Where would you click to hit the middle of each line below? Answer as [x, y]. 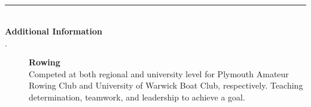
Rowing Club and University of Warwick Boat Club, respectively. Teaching [166, 85]
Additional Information [54, 31]
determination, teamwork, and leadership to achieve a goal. [137, 97]
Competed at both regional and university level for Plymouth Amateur [159, 73]
